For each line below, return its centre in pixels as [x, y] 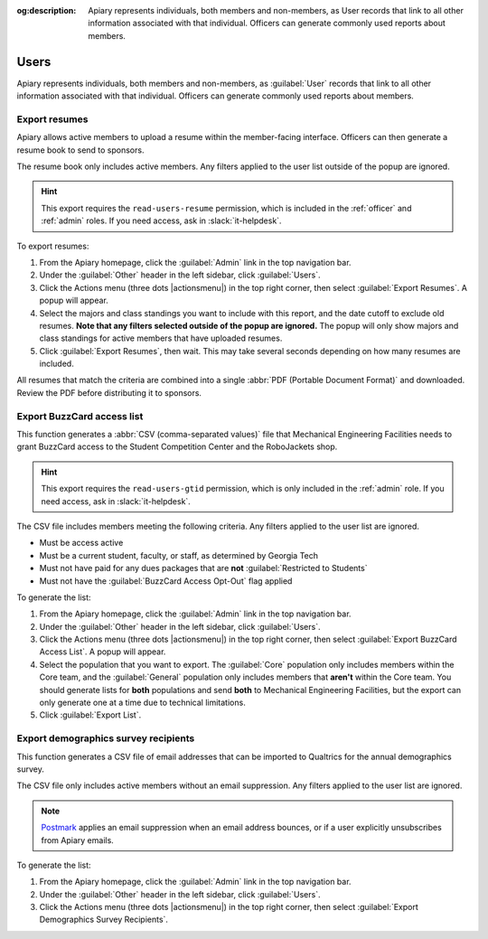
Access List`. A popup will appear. [103, 652]
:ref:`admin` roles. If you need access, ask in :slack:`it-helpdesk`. [161, 221]
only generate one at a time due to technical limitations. [142, 703]
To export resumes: [53, 246]
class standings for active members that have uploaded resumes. [161, 338]
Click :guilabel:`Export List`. [90, 715]
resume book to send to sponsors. [80, 150]
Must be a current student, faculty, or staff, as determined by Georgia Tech [179, 555]
